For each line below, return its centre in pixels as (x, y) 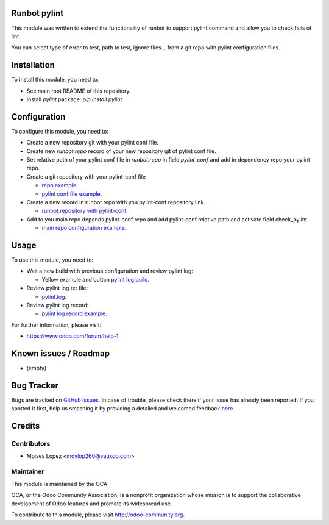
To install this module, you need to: (55, 80)
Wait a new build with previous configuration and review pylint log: (110, 271)
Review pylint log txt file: (57, 288)
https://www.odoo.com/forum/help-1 (73, 336)
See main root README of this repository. (79, 91)
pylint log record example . (75, 313)
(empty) (37, 368)
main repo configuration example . (84, 228)
